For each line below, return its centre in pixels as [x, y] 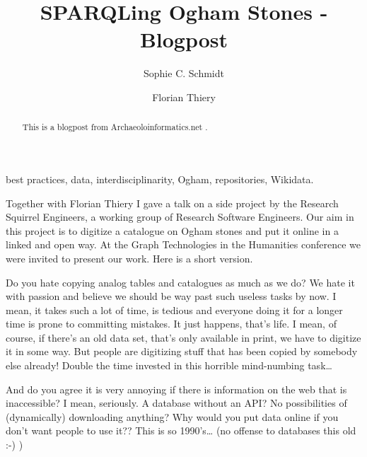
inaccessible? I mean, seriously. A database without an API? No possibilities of [176, 403]
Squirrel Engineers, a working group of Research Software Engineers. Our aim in [180, 217]
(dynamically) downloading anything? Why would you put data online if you [172, 416]
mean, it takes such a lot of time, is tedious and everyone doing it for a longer [174, 310]
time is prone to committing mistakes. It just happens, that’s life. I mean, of [171, 324]
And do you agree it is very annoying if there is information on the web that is [176, 389]
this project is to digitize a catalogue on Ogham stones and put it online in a [172, 230]
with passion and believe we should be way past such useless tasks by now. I [171, 296]
